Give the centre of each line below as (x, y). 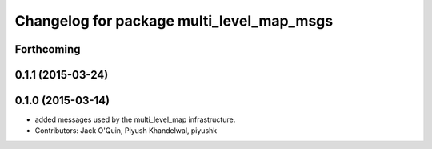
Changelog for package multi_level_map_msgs (174, 21)
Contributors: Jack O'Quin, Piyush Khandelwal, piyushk (126, 131)
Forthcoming (48, 49)
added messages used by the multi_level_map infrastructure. (135, 119)
